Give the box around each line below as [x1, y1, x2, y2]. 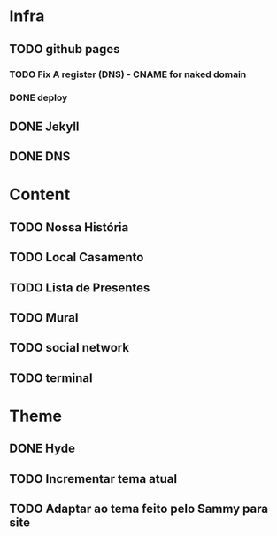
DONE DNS [9, 149, 71, 165]
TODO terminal [9, 370, 93, 385]
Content [9, 184, 71, 205]
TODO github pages [9, 42, 121, 57]
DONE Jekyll [9, 119, 80, 134]
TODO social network [9, 340, 130, 355]
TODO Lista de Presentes [9, 280, 150, 295]
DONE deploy [9, 91, 68, 104]
